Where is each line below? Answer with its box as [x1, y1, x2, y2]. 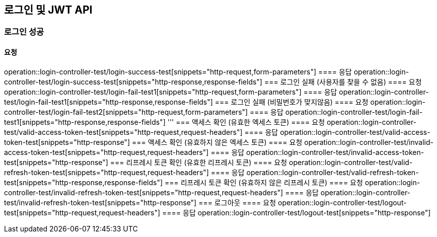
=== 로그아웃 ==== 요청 [198, 198, 276, 207]
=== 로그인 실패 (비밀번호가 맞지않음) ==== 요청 [214, 97, 369, 106]
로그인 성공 [4, 27, 44, 37]
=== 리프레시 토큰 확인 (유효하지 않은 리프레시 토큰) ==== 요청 [164, 178, 363, 187]
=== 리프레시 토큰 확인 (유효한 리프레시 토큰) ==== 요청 [110, 157, 287, 167]
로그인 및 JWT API [4, 4, 93, 16]
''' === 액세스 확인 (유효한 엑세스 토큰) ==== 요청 [167, 117, 325, 126]
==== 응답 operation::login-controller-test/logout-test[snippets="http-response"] [162, 208, 431, 217]
